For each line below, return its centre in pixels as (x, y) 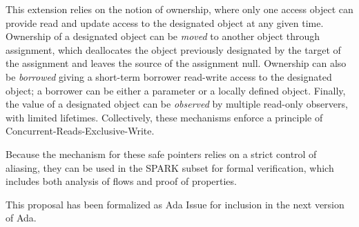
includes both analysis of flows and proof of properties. (121, 181)
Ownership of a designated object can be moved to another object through (163, 36)
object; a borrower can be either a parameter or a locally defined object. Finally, (176, 90)
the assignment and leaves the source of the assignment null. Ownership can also (176, 63)
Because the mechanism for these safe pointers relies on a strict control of (161, 154)
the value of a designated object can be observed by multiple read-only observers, (177, 104)
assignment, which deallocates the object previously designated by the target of (173, 49)
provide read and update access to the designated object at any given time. (165, 22)
